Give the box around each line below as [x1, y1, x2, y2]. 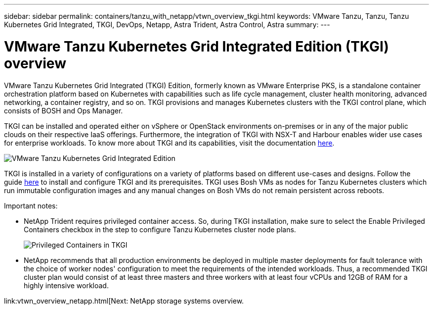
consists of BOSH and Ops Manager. [4, 106, 123, 115]
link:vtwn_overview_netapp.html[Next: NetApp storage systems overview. [4, 296, 244, 305]
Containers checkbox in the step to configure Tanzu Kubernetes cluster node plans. [24, 225, 296, 234]
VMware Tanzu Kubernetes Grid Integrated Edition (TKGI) [4, 38, 389, 55]
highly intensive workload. [24, 281, 109, 290]
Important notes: [4, 201, 58, 210]
